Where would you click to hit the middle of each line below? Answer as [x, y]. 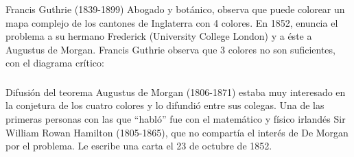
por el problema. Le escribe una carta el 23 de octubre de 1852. [139, 146]
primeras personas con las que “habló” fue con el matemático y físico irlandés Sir [176, 119]
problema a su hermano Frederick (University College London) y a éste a [159, 36]
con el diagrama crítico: [55, 63]
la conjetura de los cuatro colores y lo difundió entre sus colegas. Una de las [165, 105]
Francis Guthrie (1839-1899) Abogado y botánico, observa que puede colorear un [175, 9]
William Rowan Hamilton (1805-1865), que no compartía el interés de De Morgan [177, 132]
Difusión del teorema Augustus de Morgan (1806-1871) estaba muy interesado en [176, 92]
